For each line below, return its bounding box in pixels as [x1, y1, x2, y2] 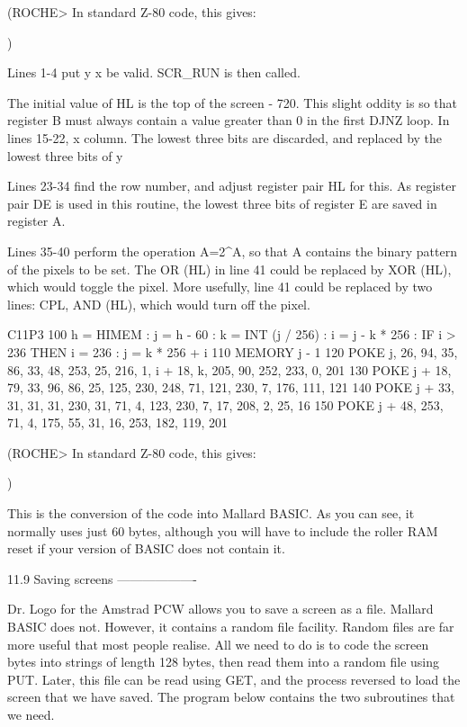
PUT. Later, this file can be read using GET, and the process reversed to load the [7, 669, 461, 688]
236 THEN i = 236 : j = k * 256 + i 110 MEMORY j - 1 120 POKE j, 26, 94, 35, [7, 342, 458, 361]
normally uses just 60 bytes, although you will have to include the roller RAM [7, 521, 438, 540]
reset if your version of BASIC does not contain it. [7, 539, 285, 558]
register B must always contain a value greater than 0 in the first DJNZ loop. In [7, 111, 450, 130]
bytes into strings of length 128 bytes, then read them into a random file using [7, 652, 440, 671]
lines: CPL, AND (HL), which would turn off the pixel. [7, 294, 310, 313]
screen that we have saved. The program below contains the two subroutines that [7, 687, 455, 706]
